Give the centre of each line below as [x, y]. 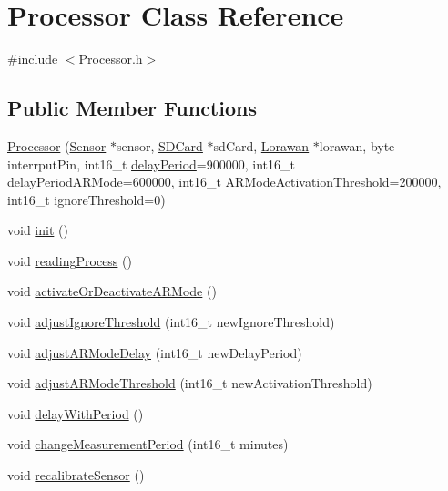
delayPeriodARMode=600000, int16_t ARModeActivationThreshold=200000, [224, 182]
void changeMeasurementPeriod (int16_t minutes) [148, 444]
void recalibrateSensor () [76, 475]
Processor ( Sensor [57, 145]
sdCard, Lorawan [261, 145]
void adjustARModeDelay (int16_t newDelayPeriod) [155, 352]
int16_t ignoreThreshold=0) [87, 199]
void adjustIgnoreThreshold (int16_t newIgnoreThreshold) [171, 322]
